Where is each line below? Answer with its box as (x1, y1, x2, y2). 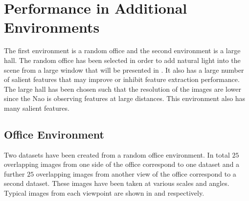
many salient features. (4, 102, 69, 113)
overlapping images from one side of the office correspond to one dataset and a (4, 159, 240, 169)
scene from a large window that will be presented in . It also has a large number (4, 64, 244, 75)
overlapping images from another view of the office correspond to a (36, 168, 236, 179)
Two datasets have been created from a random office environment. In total (4, 149, 230, 160)
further (4, 168, 25, 179)
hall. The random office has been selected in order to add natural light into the (4, 55, 241, 65)
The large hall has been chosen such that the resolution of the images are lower (4, 83, 242, 94)
